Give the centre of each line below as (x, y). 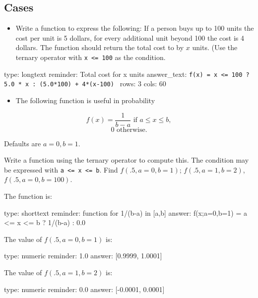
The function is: (28, 196)
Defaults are (23, 143)
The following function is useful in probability (85, 100)
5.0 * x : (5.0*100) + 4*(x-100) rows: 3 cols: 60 (85, 84)
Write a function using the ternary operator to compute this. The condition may (127, 160)
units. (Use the (215, 47)
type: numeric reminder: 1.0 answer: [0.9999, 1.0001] (83, 256)
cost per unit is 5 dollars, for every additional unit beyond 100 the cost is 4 (130, 37)
